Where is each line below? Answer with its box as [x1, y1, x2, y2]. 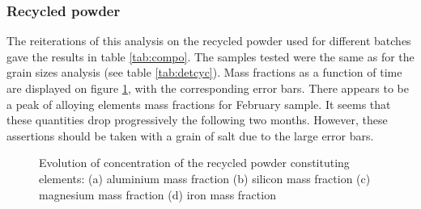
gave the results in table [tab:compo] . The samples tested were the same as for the [6, 48, 415, 65]
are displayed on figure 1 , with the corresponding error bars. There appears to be [6, 80, 409, 96]
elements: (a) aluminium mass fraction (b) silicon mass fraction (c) [39, 169, 371, 186]
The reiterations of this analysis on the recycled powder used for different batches [6, 32, 411, 49]
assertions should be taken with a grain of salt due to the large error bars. [6, 127, 374, 144]
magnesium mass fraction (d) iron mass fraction [39, 186, 276, 203]
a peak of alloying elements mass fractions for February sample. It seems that [6, 95, 391, 112]
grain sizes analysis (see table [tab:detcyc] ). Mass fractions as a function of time [6, 64, 402, 81]
